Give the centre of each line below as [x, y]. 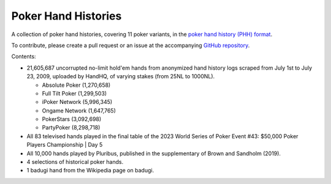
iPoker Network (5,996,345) [77, 102]
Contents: [24, 57]
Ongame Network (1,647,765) [79, 111]
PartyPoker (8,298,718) [71, 128]
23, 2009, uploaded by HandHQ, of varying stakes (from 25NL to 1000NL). [121, 76]
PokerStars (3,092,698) [72, 119]
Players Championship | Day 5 [65, 145]
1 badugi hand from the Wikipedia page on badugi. [90, 171]
